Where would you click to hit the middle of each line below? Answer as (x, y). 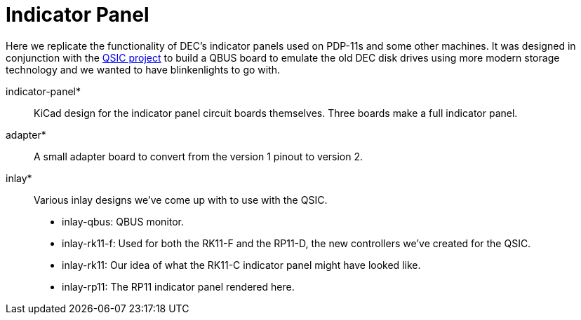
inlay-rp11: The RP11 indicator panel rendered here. (178, 286)
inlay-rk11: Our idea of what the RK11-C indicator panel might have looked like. (241, 265)
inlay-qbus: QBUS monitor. (123, 221)
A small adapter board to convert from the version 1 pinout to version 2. (199, 156)
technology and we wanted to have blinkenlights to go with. (143, 69)
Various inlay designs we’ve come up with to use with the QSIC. (181, 200)
